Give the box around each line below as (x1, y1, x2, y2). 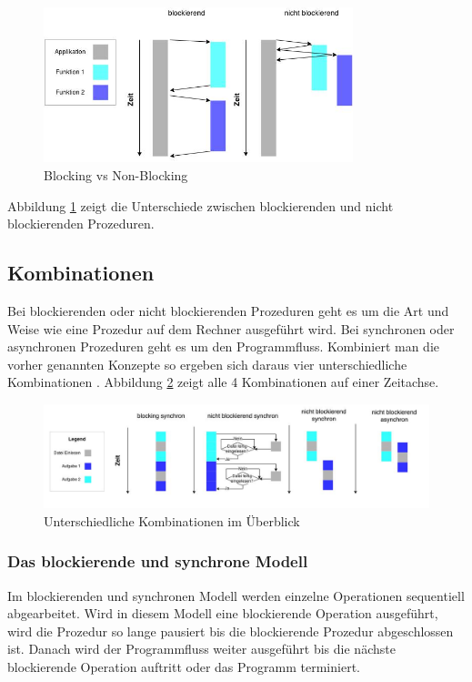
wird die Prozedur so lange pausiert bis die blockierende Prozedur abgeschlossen (7, 621, 454, 640)
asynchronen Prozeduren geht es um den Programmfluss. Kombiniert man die (7, 337, 439, 356)
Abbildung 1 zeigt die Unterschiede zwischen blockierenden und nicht (7, 196, 394, 215)
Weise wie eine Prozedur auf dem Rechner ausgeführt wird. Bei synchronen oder (7, 319, 455, 338)
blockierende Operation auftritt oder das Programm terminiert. (7, 657, 360, 676)
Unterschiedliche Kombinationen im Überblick (44, 511, 300, 530)
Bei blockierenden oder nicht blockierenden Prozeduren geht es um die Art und (7, 300, 449, 320)
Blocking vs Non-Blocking (44, 165, 188, 184)
